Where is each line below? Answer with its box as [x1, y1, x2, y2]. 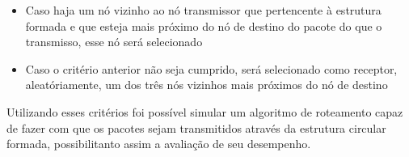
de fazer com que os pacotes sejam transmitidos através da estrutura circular [6, 119, 386, 136]
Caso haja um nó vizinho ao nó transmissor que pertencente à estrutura [25, 2, 382, 18]
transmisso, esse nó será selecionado [25, 33, 203, 50]
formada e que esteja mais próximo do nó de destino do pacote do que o [25, 17, 382, 34]
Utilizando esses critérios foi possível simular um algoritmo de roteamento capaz [6, 103, 403, 120]
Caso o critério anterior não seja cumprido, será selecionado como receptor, [25, 60, 398, 77]
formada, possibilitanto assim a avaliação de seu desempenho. [6, 135, 311, 152]
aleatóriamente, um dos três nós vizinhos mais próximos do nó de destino [25, 76, 388, 93]
